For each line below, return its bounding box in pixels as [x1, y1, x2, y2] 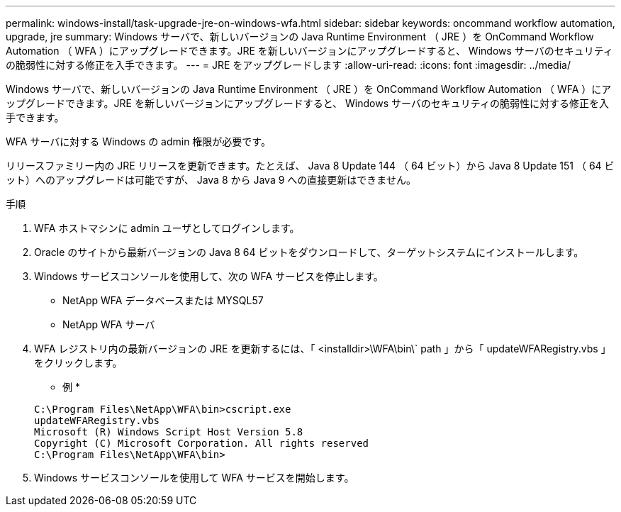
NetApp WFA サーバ [62, 318, 155, 330]
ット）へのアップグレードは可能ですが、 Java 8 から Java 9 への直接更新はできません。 [6, 174, 416, 186]
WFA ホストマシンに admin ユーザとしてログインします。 [34, 222, 300, 234]
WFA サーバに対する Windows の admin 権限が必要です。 [6, 135, 271, 148]
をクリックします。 [34, 357, 123, 369]
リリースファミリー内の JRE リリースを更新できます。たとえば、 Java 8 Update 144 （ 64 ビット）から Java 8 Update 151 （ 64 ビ [6, 160, 615, 172]
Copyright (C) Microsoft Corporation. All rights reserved [34, 438, 369, 449]
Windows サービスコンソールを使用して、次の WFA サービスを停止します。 [34, 270, 384, 282]
